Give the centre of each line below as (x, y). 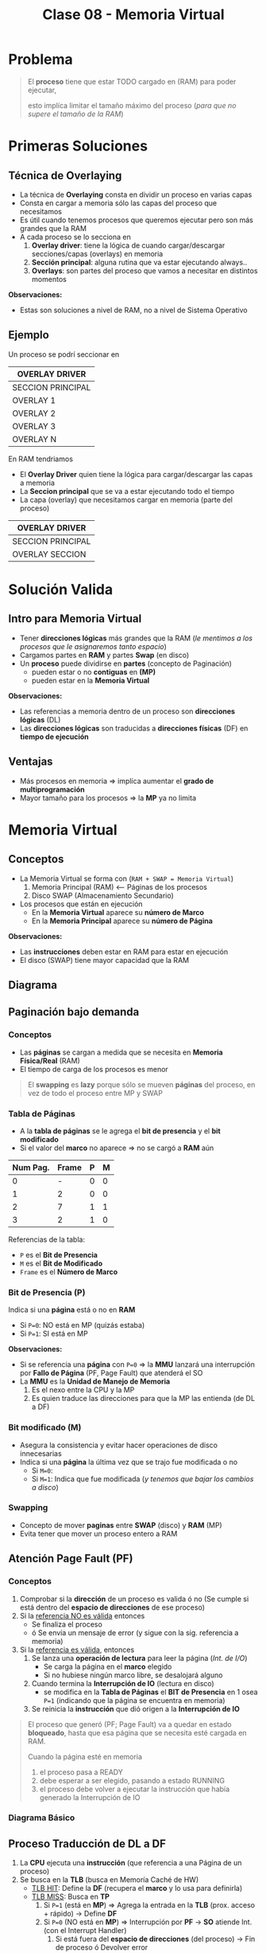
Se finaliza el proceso (67, 1624)
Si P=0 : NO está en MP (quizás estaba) (82, 1325)
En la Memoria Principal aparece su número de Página (122, 921)
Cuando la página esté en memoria (85, 1756)
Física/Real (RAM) (50, 1060)
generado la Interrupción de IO (90, 1797)
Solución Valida (61, 589)
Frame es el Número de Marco (69, 1271)
